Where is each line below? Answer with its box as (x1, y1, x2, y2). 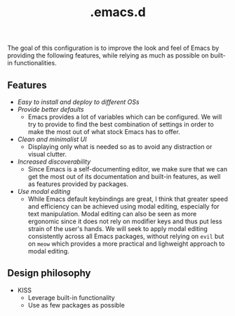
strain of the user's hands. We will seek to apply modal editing (27, 225, 208, 232)
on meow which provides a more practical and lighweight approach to (27, 239, 225, 248)
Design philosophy (7, 268, 91, 279)
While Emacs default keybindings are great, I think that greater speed (27, 195, 228, 203)
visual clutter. (27, 150, 67, 158)
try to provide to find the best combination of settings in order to (27, 120, 214, 129)
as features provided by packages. (27, 180, 128, 188)
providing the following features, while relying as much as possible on (7, 51, 209, 60)
